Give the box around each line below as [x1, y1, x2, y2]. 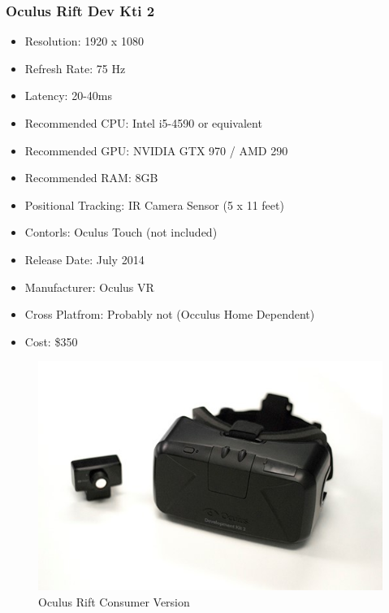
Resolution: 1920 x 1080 [24, 33, 144, 50]
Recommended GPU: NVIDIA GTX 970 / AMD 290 [24, 141, 288, 159]
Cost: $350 [24, 333, 78, 350]
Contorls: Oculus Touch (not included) [24, 224, 218, 241]
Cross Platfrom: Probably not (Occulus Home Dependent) [24, 306, 315, 323]
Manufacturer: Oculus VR [24, 278, 154, 295]
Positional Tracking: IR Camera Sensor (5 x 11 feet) [24, 196, 284, 213]
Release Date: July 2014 [24, 250, 145, 267]
